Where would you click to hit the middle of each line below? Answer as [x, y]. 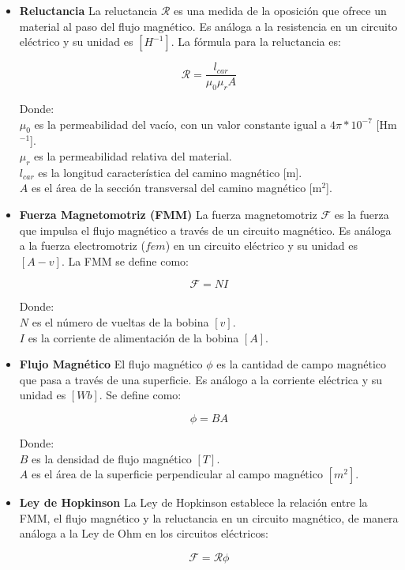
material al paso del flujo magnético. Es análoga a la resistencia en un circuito [208, 26]
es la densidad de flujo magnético [112, 458]
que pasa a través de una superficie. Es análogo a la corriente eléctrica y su [201, 379]
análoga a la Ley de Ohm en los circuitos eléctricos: [144, 533]
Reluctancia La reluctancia [88, 10]
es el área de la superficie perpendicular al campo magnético [177, 474]
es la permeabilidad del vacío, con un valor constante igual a [180, 124]
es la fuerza [362, 215]
